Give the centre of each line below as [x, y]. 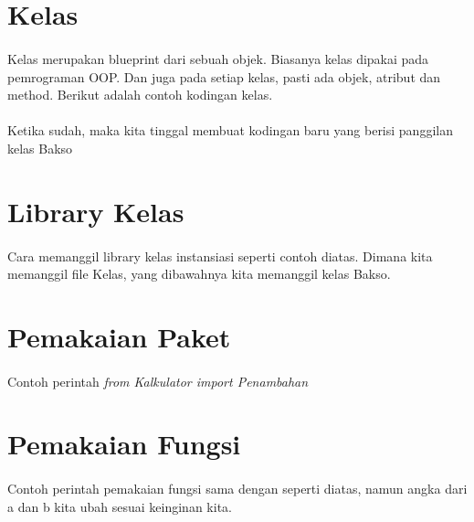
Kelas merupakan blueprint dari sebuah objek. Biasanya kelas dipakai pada [218, 58]
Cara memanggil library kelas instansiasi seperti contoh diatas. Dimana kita [220, 256]
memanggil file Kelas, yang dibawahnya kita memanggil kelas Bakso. [199, 274]
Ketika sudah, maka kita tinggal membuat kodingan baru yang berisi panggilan [230, 130]
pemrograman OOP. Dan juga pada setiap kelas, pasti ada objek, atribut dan [224, 76]
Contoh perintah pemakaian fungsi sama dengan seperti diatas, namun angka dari [237, 489]
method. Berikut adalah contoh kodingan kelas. [140, 95]
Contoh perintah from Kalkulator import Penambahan [158, 381]
